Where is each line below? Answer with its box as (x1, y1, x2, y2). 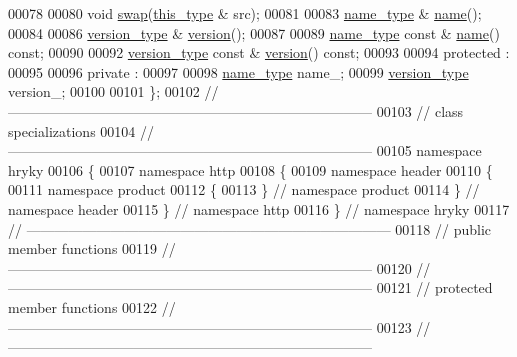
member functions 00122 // (8, 296, 176, 317)
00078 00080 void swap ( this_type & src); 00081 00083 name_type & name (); (8, 3, 482, 23)
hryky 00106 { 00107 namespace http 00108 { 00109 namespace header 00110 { (8, 159, 493, 180)
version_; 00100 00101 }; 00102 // (8, 81, 219, 102)
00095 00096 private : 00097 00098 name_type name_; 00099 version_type (8, 61, 469, 82)
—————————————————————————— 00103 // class (8, 100, 464, 121)
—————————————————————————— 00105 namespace (8, 140, 482, 161)
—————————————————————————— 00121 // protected (8, 277, 493, 298)
